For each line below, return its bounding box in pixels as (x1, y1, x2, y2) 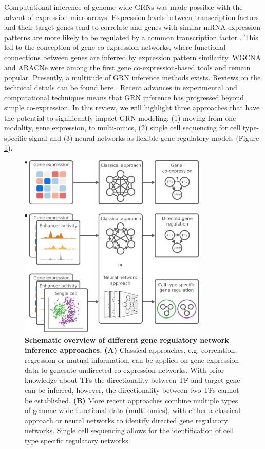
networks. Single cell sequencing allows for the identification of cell (25, 425, 234, 436)
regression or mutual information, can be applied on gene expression (25, 354, 239, 365)
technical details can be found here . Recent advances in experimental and (4, 82, 237, 92)
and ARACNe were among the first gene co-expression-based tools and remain (4, 62, 251, 72)
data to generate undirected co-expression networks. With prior (25, 364, 224, 375)
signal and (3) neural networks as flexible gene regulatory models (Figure (29, 132, 259, 143)
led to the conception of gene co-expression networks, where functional (4, 42, 226, 52)
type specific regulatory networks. (25, 435, 130, 445)
